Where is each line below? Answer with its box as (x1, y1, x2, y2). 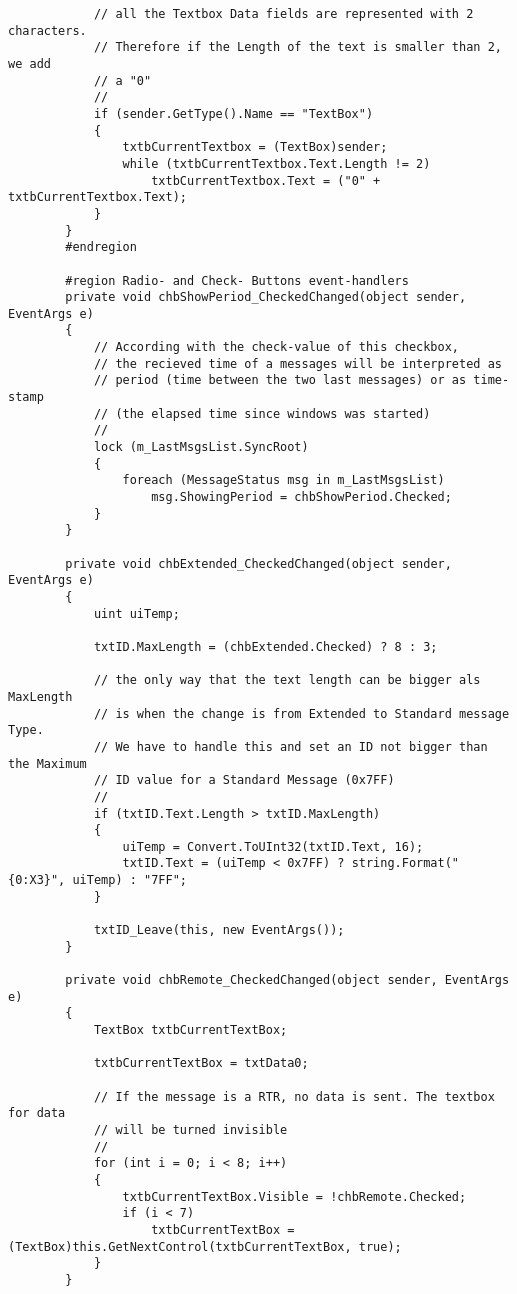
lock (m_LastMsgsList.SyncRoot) (93, 440, 309, 455)
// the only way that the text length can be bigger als (93, 673, 481, 688)
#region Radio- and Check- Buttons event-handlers (65, 273, 409, 288)
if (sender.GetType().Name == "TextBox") (93, 106, 374, 121)
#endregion (65, 240, 137, 255)
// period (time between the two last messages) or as (93, 373, 467, 388)
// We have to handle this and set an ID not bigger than (93, 739, 488, 754)
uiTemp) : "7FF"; (72, 873, 187, 888)
